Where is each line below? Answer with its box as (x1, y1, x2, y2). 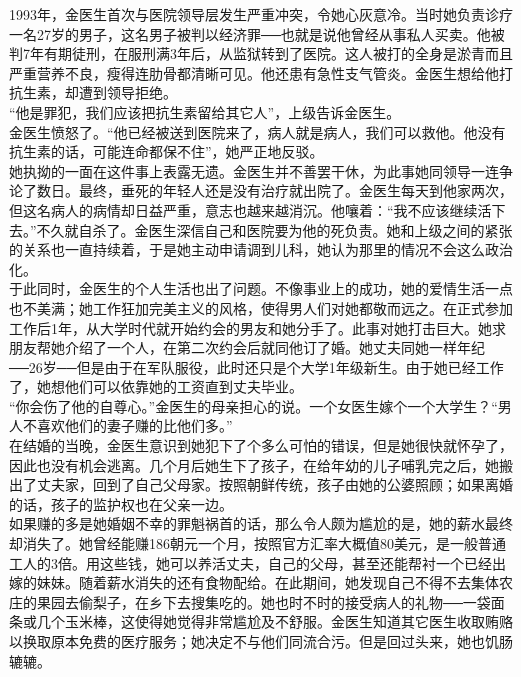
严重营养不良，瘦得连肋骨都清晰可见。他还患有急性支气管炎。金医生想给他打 (9, 62, 513, 83)
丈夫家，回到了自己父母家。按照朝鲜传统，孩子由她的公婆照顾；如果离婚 (36, 474, 513, 495)
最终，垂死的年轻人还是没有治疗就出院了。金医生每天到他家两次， (78, 180, 513, 201)
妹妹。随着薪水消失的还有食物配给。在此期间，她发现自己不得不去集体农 (36, 572, 513, 593)
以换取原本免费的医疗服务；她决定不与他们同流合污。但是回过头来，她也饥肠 (9, 631, 513, 651)
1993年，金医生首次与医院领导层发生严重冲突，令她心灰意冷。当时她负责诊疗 (9, 4, 513, 24)
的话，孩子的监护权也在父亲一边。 (9, 493, 233, 514)
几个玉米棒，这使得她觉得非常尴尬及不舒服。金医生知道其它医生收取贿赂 (36, 611, 513, 632)
